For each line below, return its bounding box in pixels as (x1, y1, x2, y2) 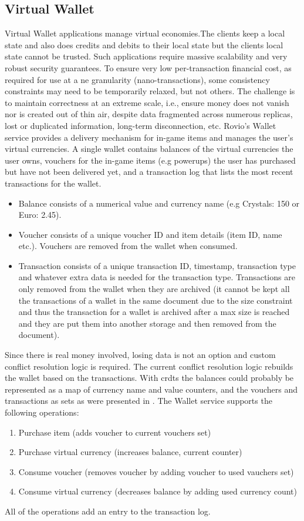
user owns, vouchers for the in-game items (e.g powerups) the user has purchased (5, 154, 296, 166)
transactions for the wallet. (5, 177, 102, 189)
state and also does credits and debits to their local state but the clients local (5, 38, 283, 51)
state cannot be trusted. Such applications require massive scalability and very (5, 50, 288, 62)
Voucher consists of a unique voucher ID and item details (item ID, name (18, 228, 282, 240)
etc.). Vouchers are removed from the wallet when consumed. (18, 240, 238, 252)
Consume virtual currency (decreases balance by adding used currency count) (18, 485, 298, 497)
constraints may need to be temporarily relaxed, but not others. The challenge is (5, 85, 295, 97)
